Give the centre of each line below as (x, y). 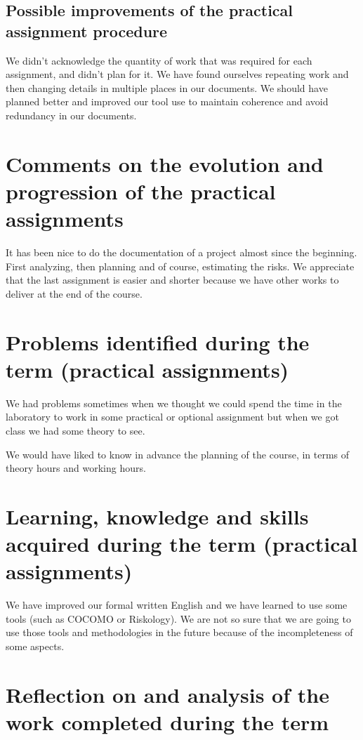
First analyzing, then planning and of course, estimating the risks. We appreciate (180, 266)
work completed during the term (167, 721)
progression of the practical (141, 191)
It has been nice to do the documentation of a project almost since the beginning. (181, 252)
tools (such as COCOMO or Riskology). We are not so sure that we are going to (178, 618)
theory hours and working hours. (76, 468)
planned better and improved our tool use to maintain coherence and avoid (167, 101)
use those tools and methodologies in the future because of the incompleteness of (179, 632)
